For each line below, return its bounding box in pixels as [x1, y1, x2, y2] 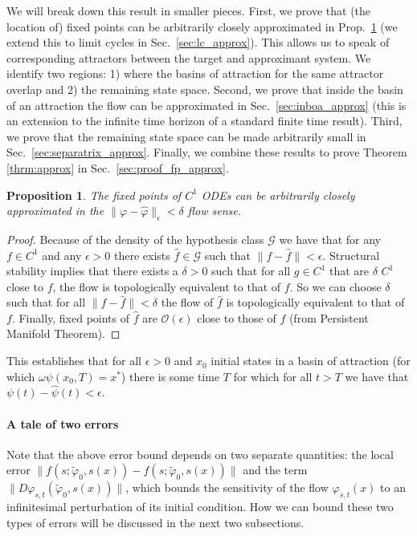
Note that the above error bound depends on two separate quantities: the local [6, 445, 394, 462]
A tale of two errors [6, 415, 119, 432]
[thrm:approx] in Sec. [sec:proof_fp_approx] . [6, 159, 229, 176]
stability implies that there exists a [6, 262, 178, 279]
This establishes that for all [6, 352, 141, 369]
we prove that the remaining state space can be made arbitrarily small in [6, 128, 366, 144]
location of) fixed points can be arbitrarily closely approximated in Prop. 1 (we [6, 18, 398, 35]
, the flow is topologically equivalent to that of [52, 278, 281, 294]
